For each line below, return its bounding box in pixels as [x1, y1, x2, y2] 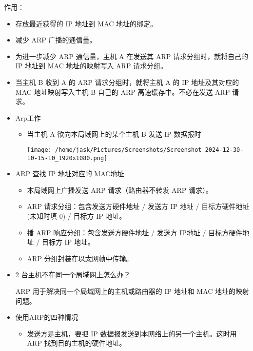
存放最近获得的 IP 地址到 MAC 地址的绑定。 [15, 18, 157, 28]
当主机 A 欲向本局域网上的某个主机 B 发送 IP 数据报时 [27, 129, 201, 139]
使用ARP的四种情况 [15, 312, 78, 322]
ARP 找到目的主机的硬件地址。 [27, 338, 126, 348]
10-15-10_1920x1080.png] [27, 154, 108, 162]
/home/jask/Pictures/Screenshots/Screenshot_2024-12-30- [55, 146, 244, 153]
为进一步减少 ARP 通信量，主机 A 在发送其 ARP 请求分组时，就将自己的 [15, 51, 248, 61]
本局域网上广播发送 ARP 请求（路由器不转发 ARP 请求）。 [27, 185, 213, 195]
